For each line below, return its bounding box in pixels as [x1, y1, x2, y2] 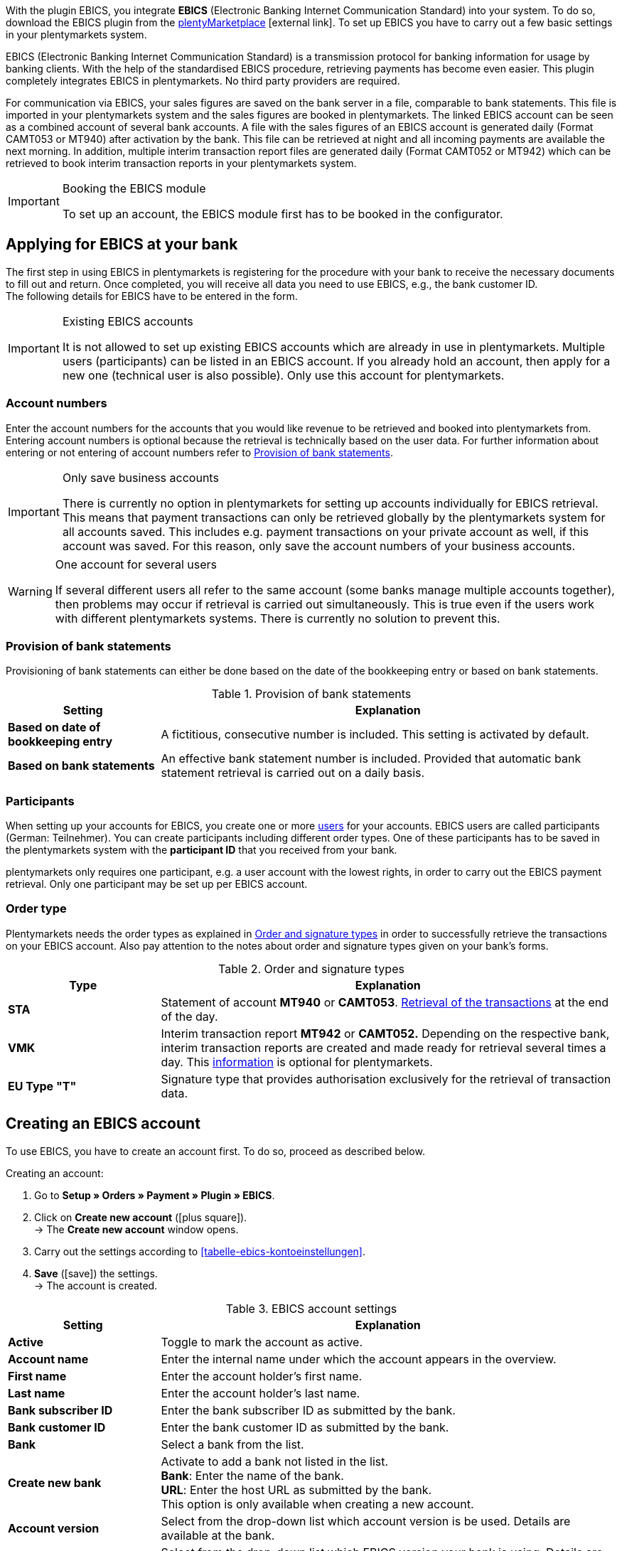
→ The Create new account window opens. [34, 1223, 239, 1235]
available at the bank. [161, 1528, 275, 1542]
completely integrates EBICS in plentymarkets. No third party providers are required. [6, 75, 400, 87]
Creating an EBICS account [6, 1115, 200, 1133]
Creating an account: [6, 1166, 104, 1179]
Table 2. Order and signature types [218, 961, 404, 976]
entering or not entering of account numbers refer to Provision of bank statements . [6, 446, 393, 458]
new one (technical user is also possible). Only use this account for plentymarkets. [62, 367, 505, 382]
